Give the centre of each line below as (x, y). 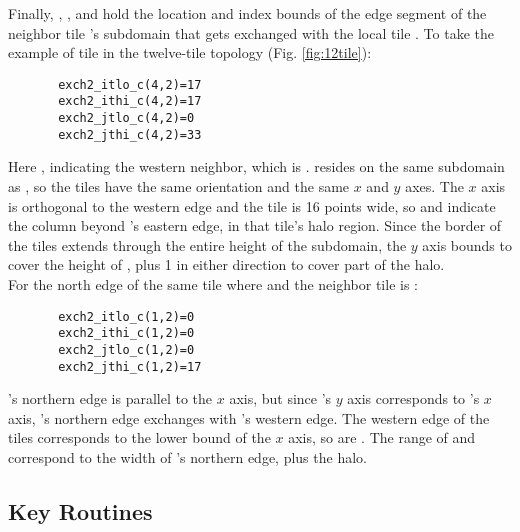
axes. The (434, 186)
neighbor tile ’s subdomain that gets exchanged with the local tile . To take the (251, 32)
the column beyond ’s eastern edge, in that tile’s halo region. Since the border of (255, 225)
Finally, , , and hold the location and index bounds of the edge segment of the (247, 13)
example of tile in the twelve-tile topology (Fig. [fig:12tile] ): (190, 52)
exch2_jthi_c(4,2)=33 (130, 134)
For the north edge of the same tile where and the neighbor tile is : (213, 283)
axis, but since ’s (280, 398)
